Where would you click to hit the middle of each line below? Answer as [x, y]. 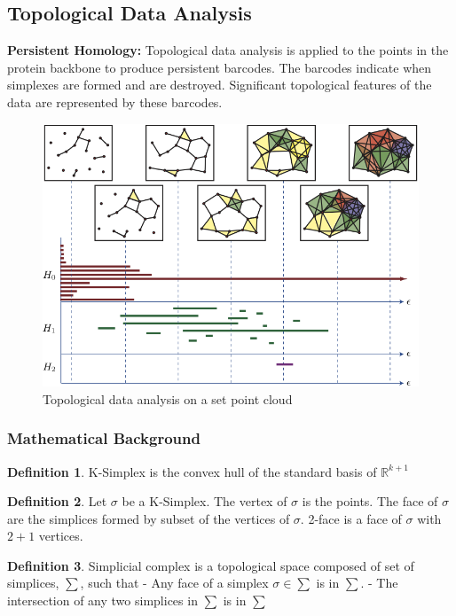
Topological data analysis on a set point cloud [168, 398]
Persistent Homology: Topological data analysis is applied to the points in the [228, 50]
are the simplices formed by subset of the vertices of [149, 518]
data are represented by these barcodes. [115, 101]
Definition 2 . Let [57, 501]
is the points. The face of [370, 501]
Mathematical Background [104, 438]
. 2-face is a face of [351, 518]
